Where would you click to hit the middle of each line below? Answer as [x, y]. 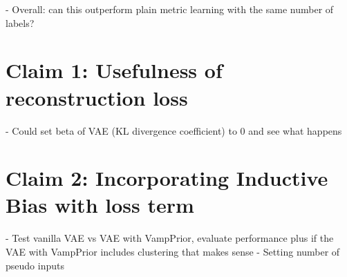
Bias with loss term [100, 205]
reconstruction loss [97, 97]
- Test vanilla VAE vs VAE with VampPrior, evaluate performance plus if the [170, 238]
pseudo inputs [35, 265]
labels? [20, 22]
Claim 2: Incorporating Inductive [167, 178]
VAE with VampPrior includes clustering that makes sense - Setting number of [173, 251]
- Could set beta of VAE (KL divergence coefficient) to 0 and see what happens [174, 130]
